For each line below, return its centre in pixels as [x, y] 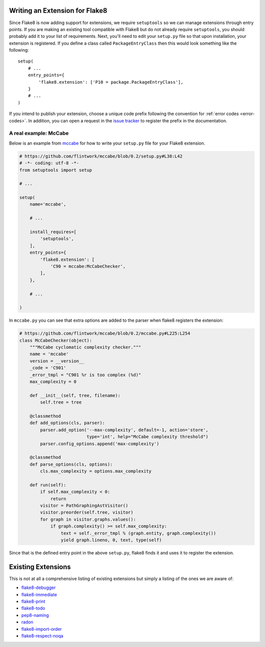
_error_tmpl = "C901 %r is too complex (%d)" [85, 375]
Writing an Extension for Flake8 [58, 11]
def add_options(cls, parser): [67, 423]
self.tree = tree [61, 402]
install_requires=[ [53, 232]
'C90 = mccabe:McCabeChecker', [88, 266]
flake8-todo [33, 608]
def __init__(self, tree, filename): [75, 395]
